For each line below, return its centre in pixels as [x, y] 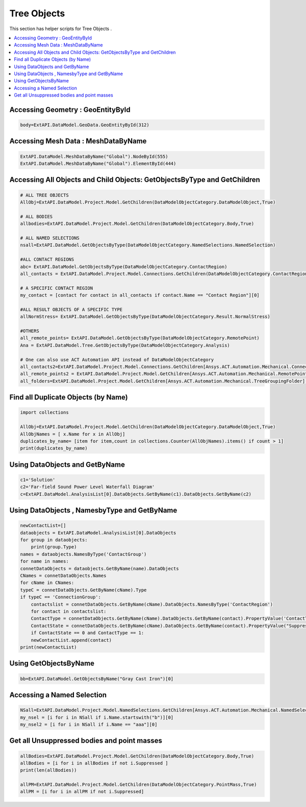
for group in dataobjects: [54, 540]
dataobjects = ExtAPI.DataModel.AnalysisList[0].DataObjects [98, 533]
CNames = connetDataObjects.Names [63, 576]
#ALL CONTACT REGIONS [47, 260]
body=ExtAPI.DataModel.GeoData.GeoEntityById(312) [85, 125]
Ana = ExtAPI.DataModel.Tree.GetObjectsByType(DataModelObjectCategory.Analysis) [125, 345]
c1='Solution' [38, 480]
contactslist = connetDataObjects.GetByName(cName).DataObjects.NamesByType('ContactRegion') [152, 604]
